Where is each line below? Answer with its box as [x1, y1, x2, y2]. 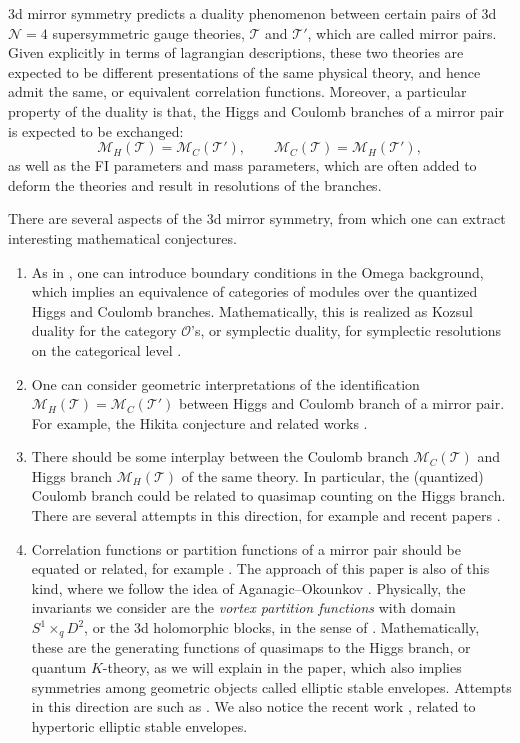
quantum [31, 657, 87, 678]
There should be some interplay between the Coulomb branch [31, 446, 409, 467]
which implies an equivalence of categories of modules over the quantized [31, 281, 478, 302]
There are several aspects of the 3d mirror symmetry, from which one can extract [8, 208, 506, 229]
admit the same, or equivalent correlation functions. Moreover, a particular [8, 81, 467, 102]
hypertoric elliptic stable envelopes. [31, 715, 248, 736]
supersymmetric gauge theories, [52, 22, 245, 43]
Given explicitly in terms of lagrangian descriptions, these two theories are [8, 42, 464, 63]
